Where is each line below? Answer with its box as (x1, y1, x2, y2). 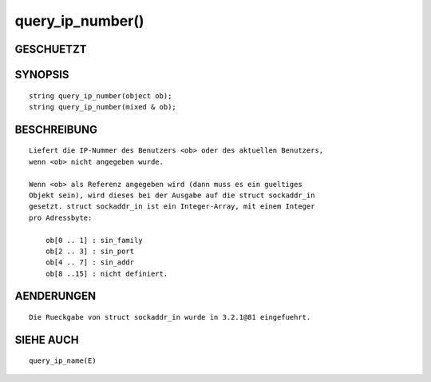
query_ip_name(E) (29, 356, 97, 365)
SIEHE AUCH (14, 332, 79, 347)
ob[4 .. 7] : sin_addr (45, 258, 135, 267)
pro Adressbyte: (29, 213, 93, 222)
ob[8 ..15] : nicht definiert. (45, 269, 168, 278)
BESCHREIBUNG (14, 122, 98, 136)
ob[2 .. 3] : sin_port (45, 246, 135, 256)
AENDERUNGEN (14, 289, 97, 303)
